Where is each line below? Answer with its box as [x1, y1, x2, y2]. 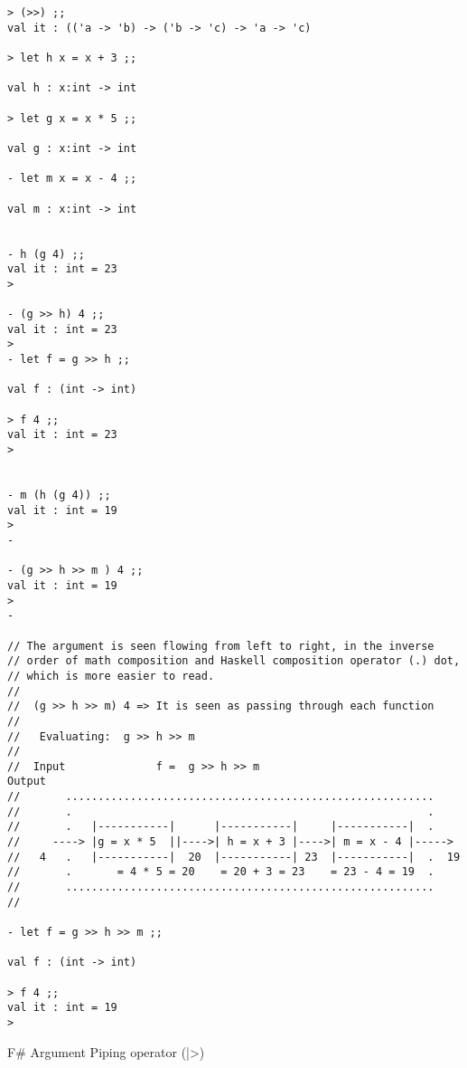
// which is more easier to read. [7, 669, 215, 682]
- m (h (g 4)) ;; [7, 489, 111, 501]
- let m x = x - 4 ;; [7, 172, 137, 186]
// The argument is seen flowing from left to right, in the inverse [7, 639, 434, 653]
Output [7, 775, 46, 788]
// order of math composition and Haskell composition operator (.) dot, [7, 654, 461, 668]
